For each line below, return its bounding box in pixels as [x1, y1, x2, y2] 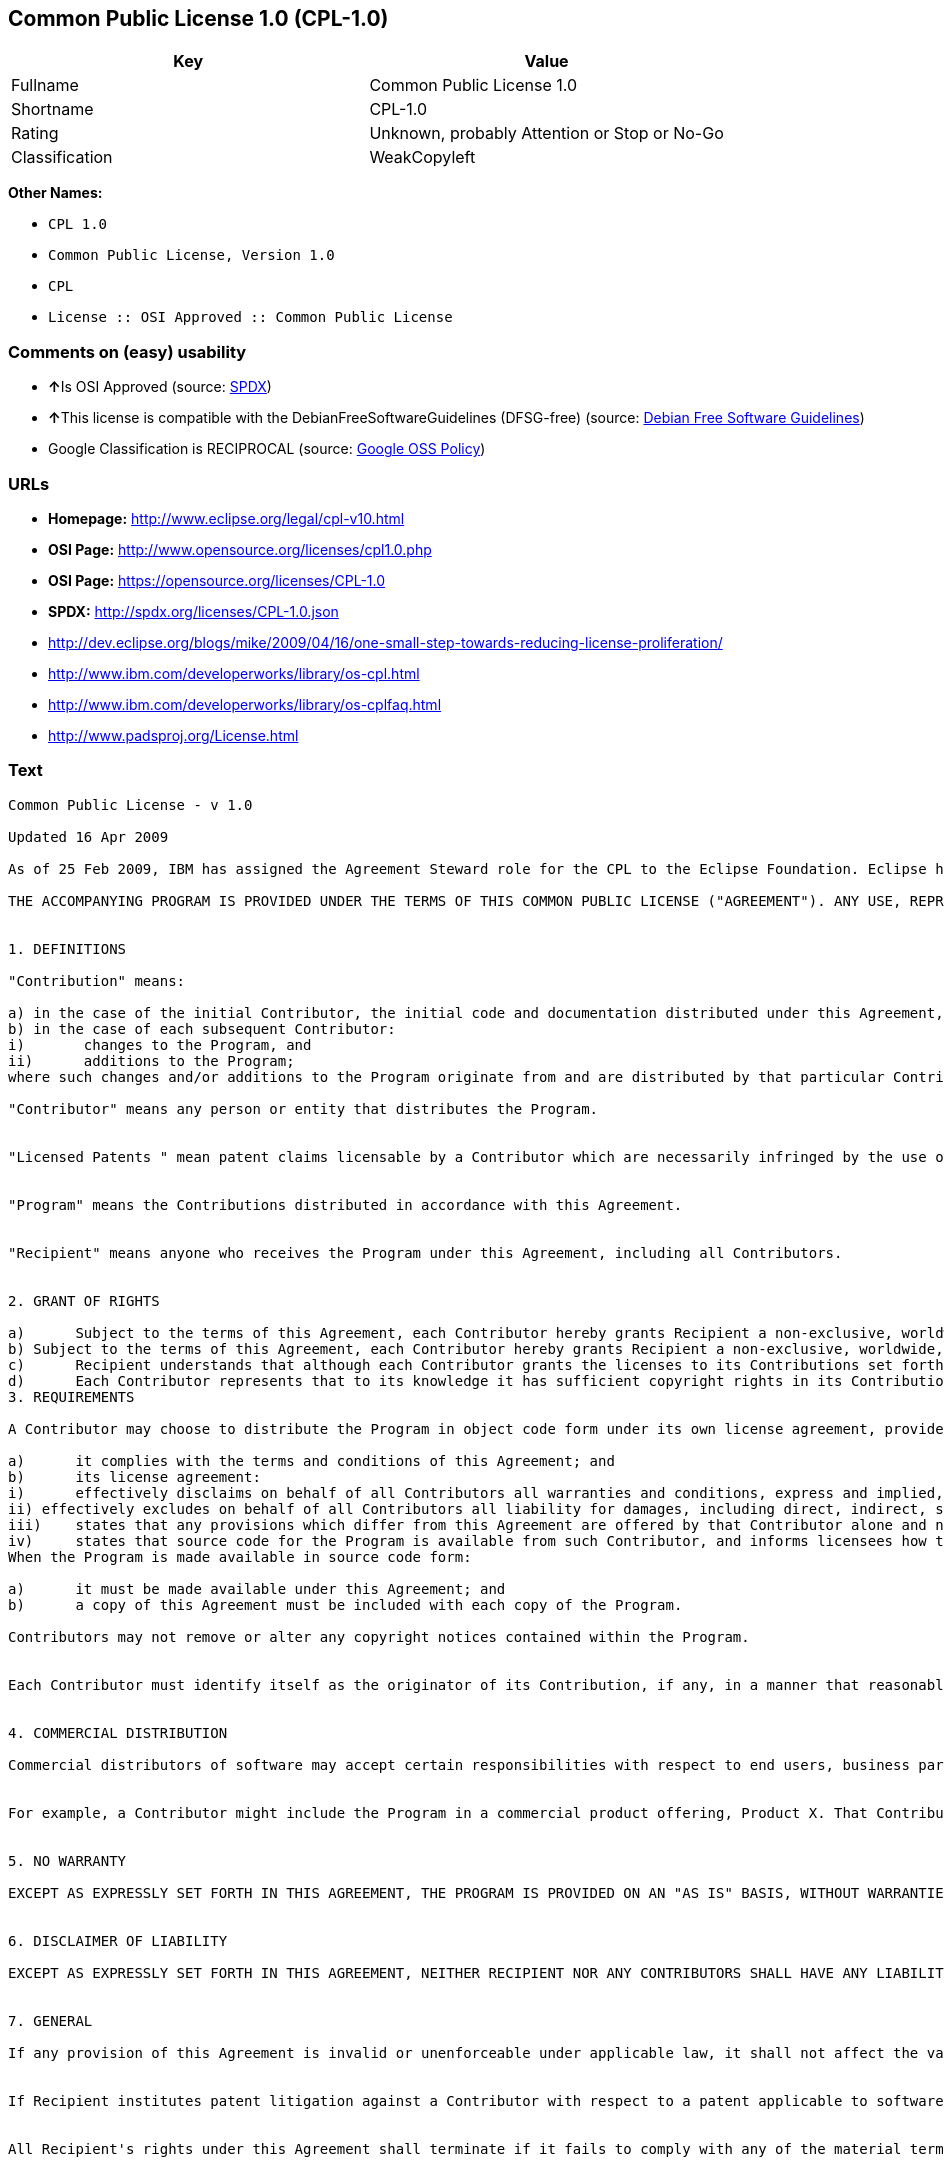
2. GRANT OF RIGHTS [8, 1292, 160, 1309]
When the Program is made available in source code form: [8, 1548, 472, 1565]
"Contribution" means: [8, 972, 186, 989]
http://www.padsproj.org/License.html [48, 726, 299, 744]
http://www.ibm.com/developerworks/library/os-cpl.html [48, 664, 420, 682]
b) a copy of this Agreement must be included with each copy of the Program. [8, 1596, 683, 1613]
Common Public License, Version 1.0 [48, 247, 335, 264]
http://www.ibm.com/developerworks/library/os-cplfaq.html [48, 695, 442, 713]
